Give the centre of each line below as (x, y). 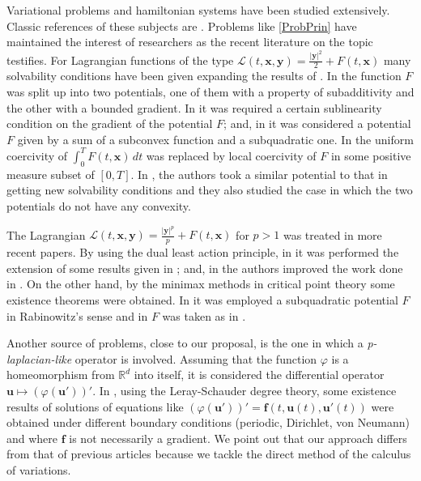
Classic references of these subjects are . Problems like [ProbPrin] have (182, 26)
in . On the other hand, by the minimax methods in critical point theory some (201, 284)
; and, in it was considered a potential (317, 123)
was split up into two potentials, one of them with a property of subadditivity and (210, 92)
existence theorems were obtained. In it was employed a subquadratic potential (202, 300)
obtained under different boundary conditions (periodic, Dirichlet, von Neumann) (208, 422)
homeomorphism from (61, 375)
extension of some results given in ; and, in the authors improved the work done (205, 268)
